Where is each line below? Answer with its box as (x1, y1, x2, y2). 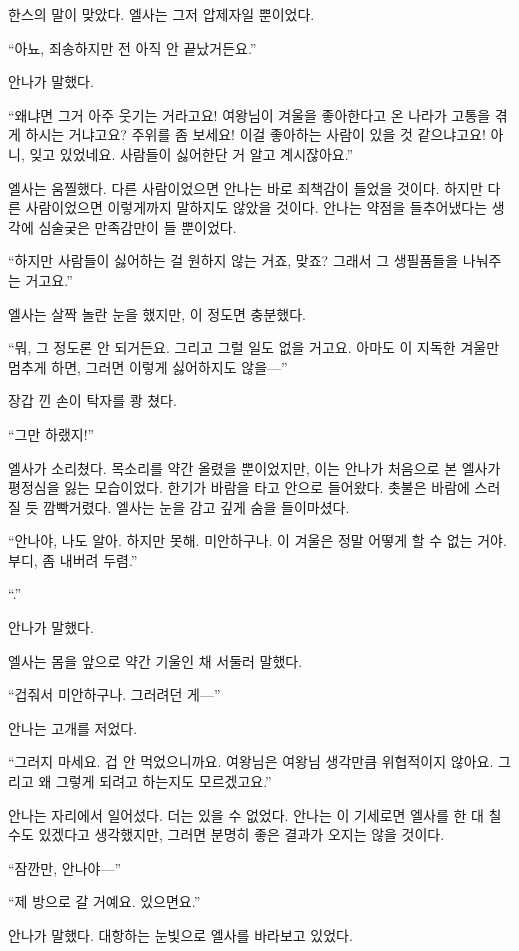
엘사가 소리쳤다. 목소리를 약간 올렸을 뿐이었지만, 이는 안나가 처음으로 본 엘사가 (8, 457, 501, 478)
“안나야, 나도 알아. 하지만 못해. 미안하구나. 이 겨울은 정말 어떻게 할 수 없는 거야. (8, 530, 507, 551)
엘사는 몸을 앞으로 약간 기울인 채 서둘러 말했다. (8, 650, 303, 671)
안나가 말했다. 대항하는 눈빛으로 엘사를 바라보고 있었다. (8, 925, 353, 945)
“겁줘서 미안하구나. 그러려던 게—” (8, 684, 221, 705)
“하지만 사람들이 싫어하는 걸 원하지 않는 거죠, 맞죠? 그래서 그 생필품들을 (8, 250, 459, 271)
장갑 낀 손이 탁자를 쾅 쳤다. (8, 390, 177, 411)
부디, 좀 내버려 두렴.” (8, 549, 138, 570)
